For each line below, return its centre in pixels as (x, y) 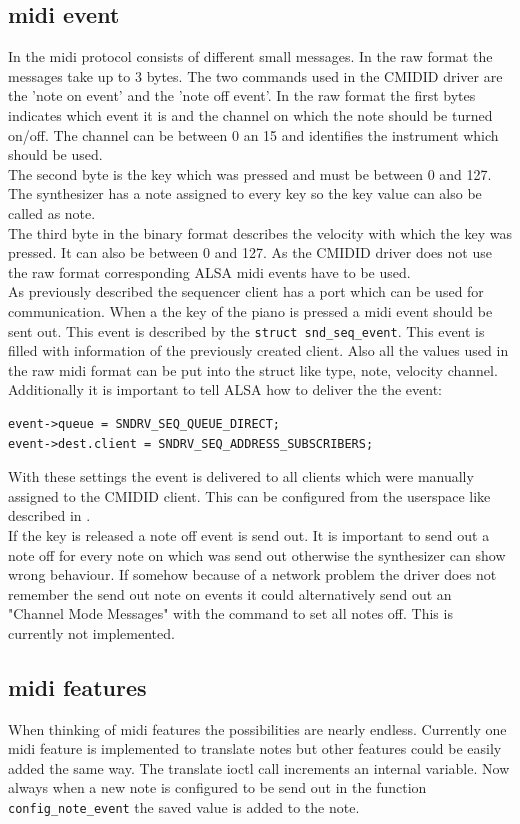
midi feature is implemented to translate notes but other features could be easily (255, 748)
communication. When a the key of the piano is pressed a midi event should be (250, 310)
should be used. (55, 154)
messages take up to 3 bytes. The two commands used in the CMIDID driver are (255, 75)
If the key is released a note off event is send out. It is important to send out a (249, 534)
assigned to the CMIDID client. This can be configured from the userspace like (249, 495)
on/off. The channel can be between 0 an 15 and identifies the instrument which (253, 134)
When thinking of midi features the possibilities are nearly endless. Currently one (257, 728)
